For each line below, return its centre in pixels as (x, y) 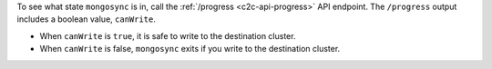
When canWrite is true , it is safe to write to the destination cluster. (168, 35)
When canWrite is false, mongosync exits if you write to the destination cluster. (190, 49)
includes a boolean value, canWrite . (87, 19)
